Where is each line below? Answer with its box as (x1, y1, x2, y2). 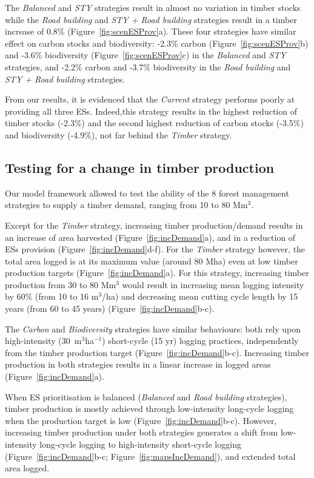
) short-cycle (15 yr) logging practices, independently (102, 334, 299, 347)
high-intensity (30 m (5, 334, 82, 347)
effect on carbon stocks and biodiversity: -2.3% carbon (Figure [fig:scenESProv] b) (5, 36, 309, 49)
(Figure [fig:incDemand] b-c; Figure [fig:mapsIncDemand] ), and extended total (5, 449, 296, 462)
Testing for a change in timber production (5, 158, 275, 177)
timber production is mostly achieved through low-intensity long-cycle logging (5, 402, 294, 415)
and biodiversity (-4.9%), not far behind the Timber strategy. (5, 128, 232, 141)
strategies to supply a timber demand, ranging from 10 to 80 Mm (5, 198, 248, 211)
